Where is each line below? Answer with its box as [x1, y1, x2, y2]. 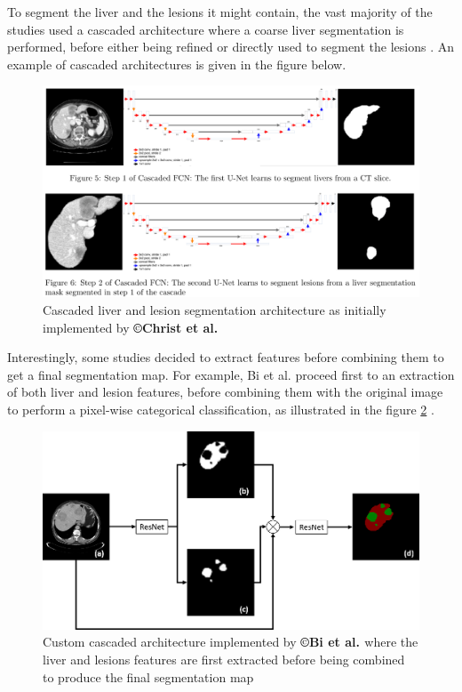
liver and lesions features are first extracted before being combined [43, 649, 405, 668]
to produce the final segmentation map [43, 667, 254, 686]
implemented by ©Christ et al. [43, 318, 219, 336]
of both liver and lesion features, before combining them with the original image [7, 382, 443, 401]
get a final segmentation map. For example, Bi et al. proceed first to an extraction [7, 365, 455, 383]
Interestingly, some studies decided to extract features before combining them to [7, 348, 444, 366]
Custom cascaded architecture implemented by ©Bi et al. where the [43, 632, 418, 651]
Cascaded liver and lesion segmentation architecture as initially [43, 301, 386, 319]
